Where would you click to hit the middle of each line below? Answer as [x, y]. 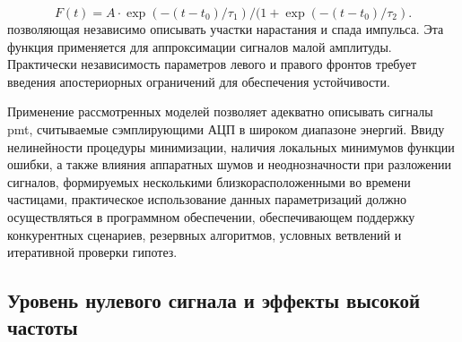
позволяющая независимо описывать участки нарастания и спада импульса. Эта [226, 29]
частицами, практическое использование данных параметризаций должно [207, 199]
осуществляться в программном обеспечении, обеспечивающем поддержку [211, 216]
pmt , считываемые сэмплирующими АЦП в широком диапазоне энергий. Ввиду [226, 128]
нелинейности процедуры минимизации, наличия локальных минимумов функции [231, 146]
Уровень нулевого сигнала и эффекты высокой [214, 300]
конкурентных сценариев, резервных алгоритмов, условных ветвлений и [205, 234]
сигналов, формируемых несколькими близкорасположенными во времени [209, 181]
